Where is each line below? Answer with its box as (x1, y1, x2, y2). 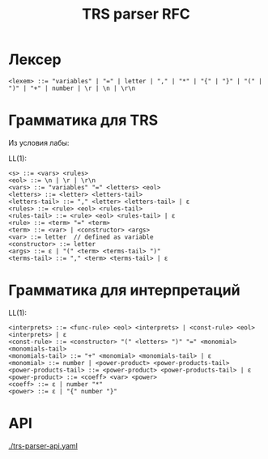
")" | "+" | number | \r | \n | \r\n (8, 84, 136, 92)
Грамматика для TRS (8, 111, 159, 130)
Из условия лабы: (8, 138, 70, 147)
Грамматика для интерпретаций (8, 281, 240, 300)
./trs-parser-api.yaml (8, 440, 79, 450)
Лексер (8, 50, 62, 69)
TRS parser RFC (82, 5, 190, 23)
